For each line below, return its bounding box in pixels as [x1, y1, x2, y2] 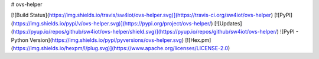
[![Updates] [214, 19, 242, 27]
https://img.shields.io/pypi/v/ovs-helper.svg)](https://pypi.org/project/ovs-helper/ [12, 19, 211, 27]
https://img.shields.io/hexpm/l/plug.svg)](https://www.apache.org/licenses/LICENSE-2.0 [12, 44, 229, 51]
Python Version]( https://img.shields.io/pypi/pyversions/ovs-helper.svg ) [11, 36, 184, 44]
